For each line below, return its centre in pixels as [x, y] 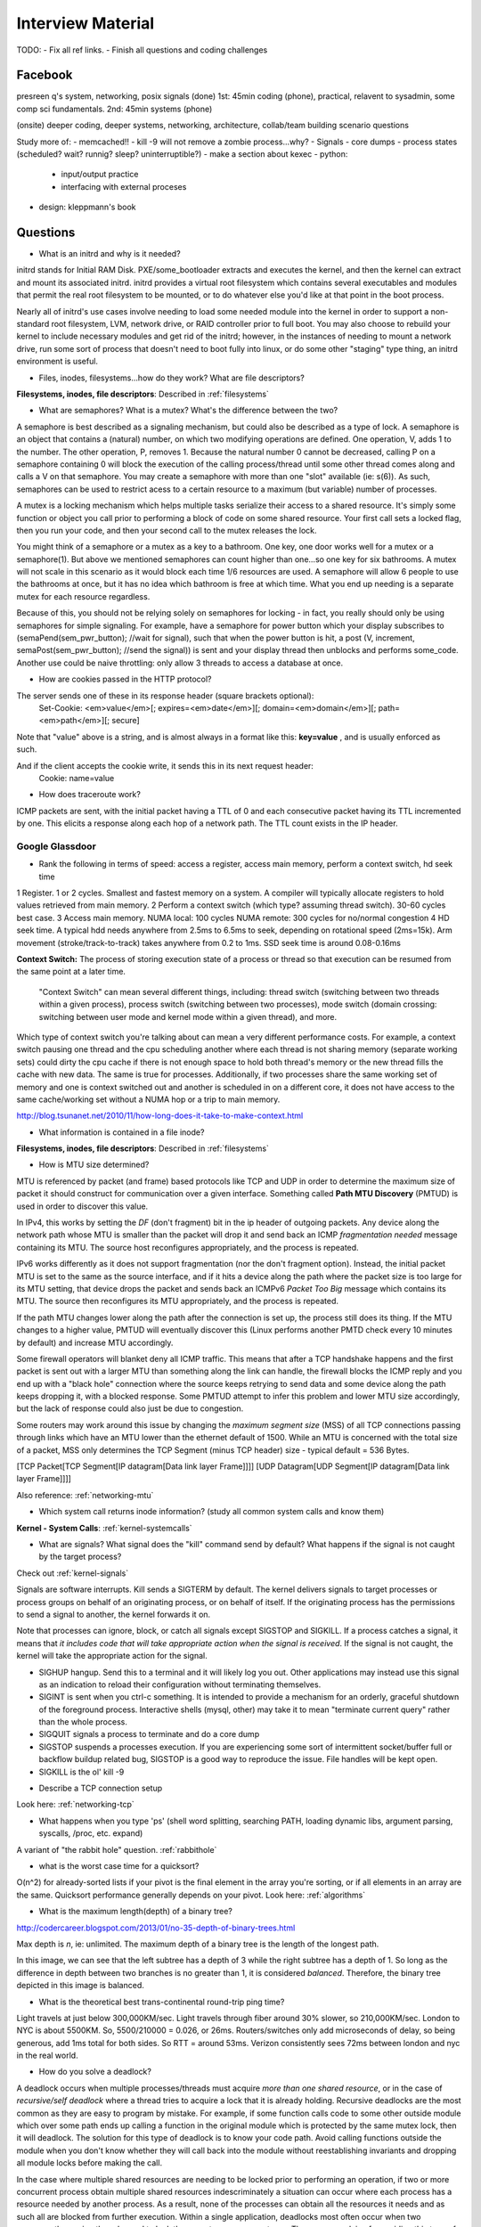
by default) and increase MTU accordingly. [95, 1342]
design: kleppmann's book [87, 207]
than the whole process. [83, 1722]
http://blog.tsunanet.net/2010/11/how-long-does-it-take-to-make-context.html [160, 1116]
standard [33, 324]
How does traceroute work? [90, 795]
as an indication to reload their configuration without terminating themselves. [180, 1685]
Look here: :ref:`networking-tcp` [76, 1805]
